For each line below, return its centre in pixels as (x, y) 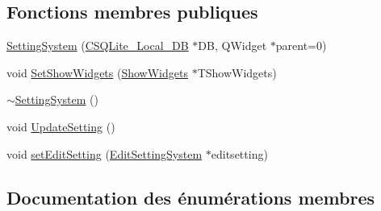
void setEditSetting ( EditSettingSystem (105, 153)
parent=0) (301, 46)
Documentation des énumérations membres (191, 197)
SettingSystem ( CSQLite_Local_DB (98, 46)
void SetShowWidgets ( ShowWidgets (97, 72)
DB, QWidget (232, 46)
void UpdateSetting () (61, 126)
